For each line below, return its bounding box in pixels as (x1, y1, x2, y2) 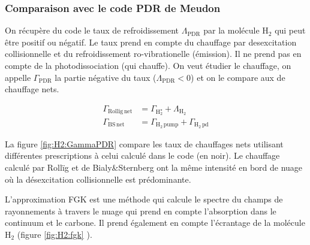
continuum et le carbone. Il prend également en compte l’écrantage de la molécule (5, 216, 305, 229)
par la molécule (203, 24, 260, 37)
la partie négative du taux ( (55, 71, 156, 83)
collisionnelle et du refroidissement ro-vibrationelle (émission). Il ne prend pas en (5, 47, 302, 60)
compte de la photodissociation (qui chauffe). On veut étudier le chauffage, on (5, 59, 291, 71)
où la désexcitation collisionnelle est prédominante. (5, 173, 191, 185)
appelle (5, 71, 31, 83)
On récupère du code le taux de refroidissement (5, 24, 179, 37)
